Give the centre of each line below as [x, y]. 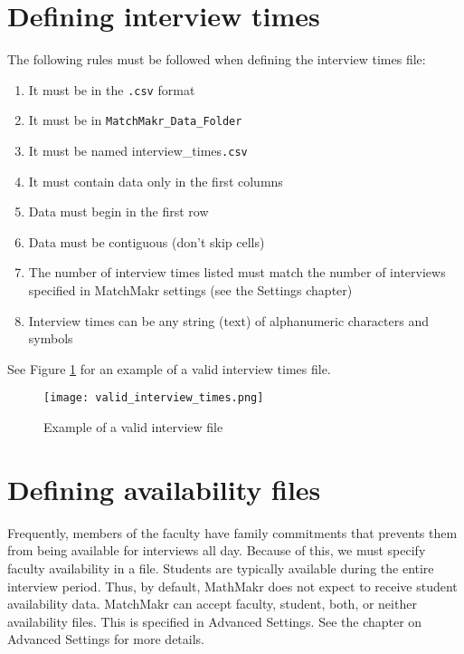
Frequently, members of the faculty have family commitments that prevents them [232, 532]
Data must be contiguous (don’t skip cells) [147, 241]
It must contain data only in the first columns [156, 181]
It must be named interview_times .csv [138, 151]
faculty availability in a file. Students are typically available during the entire [221, 568]
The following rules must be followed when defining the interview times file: [217, 59]
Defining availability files [164, 489]
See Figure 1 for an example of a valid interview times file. [169, 368]
